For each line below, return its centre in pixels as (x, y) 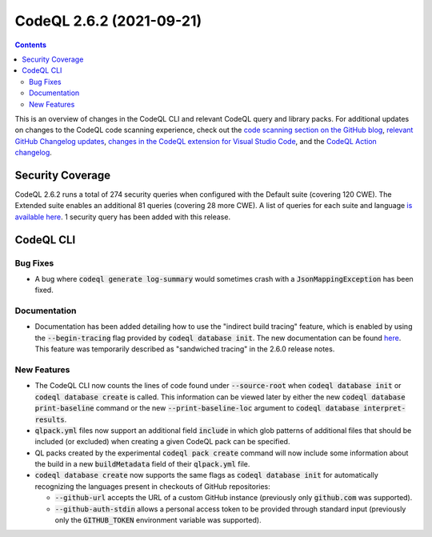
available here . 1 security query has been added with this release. (123, 217)
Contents (31, 45)
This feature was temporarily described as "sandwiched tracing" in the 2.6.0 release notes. (185, 349)
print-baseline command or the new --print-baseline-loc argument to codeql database (197, 408)
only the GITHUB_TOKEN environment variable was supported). (158, 520)
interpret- (384, 409)
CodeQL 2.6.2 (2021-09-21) (108, 21)
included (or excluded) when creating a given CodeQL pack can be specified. (162, 442)
